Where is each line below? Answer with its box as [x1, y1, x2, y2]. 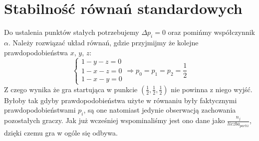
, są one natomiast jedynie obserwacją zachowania [83, 105, 236, 115]
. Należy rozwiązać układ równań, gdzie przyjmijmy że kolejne [8, 37, 199, 47]
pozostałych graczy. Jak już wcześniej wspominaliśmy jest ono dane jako [4, 115, 225, 126]
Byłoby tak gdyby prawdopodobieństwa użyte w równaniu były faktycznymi [4, 95, 237, 105]
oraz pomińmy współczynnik [168, 27, 255, 37]
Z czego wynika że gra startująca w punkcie [4, 84, 138, 94]
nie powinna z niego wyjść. [171, 84, 253, 94]
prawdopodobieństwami [4, 105, 76, 115]
